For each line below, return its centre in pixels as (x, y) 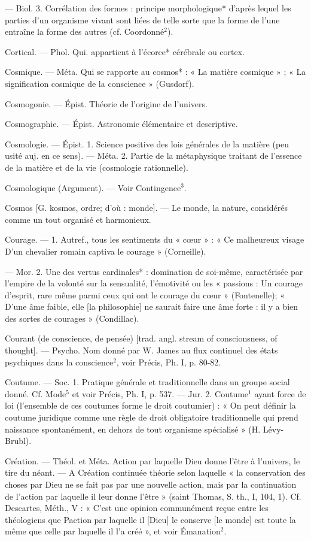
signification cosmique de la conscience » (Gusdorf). (100, 83)
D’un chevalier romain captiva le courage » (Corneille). (106, 251)
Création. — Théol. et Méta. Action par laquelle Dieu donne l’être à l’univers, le (153, 460)
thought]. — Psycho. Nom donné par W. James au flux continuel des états (141, 350)
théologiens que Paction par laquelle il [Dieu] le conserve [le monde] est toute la (150, 519)
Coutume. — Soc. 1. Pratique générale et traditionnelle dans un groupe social (147, 382)
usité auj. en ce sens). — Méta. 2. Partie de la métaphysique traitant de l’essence (153, 155)
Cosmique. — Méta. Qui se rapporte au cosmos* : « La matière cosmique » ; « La (155, 72)
